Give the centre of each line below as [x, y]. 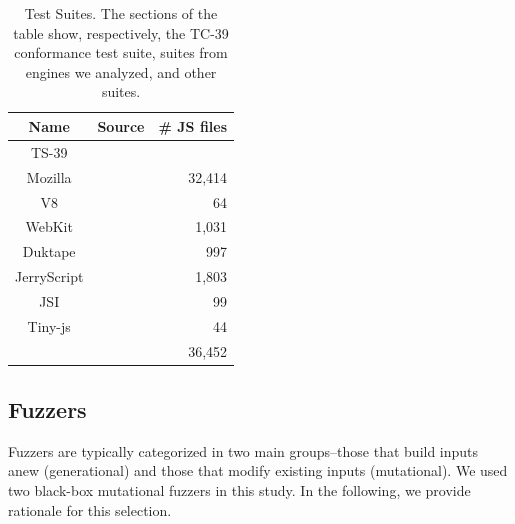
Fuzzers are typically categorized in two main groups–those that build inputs [243, 450]
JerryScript [49, 276]
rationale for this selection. [90, 509]
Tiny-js [49, 325]
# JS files [193, 125]
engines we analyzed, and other [121, 71]
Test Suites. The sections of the [121, 13]
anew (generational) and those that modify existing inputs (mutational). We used [258, 470]
